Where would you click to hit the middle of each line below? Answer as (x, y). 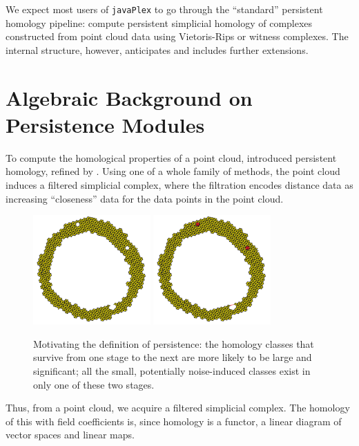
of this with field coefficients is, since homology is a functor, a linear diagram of (174, 421)
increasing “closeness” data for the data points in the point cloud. (145, 198)
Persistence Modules (105, 124)
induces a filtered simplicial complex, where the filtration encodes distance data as (179, 184)
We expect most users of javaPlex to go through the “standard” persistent (164, 9)
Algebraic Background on (129, 97)
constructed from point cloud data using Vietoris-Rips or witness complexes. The (177, 36)
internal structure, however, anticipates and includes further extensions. (157, 49)
